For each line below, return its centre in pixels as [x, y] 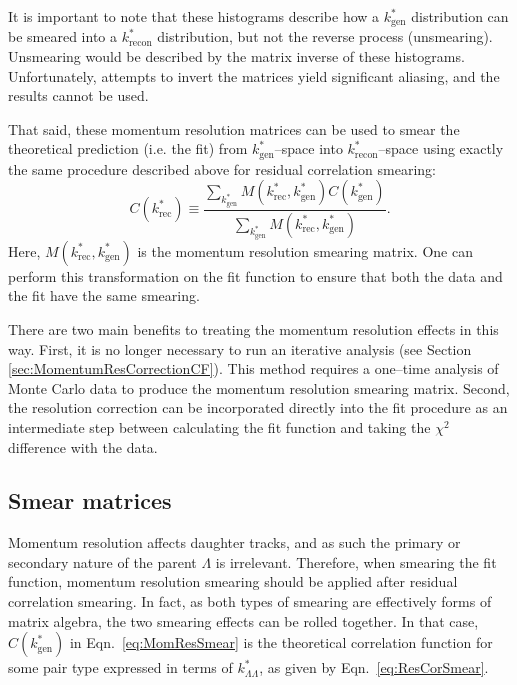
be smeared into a [62, 36]
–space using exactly [441, 148]
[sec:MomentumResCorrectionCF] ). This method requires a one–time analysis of [253, 368]
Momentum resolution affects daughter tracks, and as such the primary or [234, 542]
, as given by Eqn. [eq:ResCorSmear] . [374, 667]
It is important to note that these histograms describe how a [194, 16]
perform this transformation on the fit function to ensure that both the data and [255, 275]
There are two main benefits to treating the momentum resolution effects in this [253, 328]
